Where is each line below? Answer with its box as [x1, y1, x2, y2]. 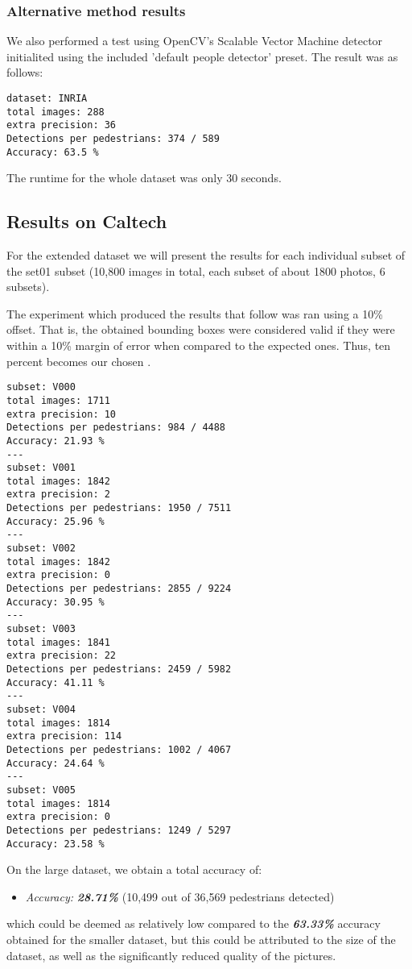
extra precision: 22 [6, 650, 117, 662]
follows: [6, 64, 43, 81]
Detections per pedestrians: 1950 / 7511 [6, 502, 232, 514]
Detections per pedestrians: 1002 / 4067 [6, 743, 232, 755]
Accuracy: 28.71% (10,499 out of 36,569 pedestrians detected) [25, 888, 335, 905]
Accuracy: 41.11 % [6, 676, 105, 688]
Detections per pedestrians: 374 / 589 [6, 132, 220, 144]
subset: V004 [6, 703, 76, 715]
